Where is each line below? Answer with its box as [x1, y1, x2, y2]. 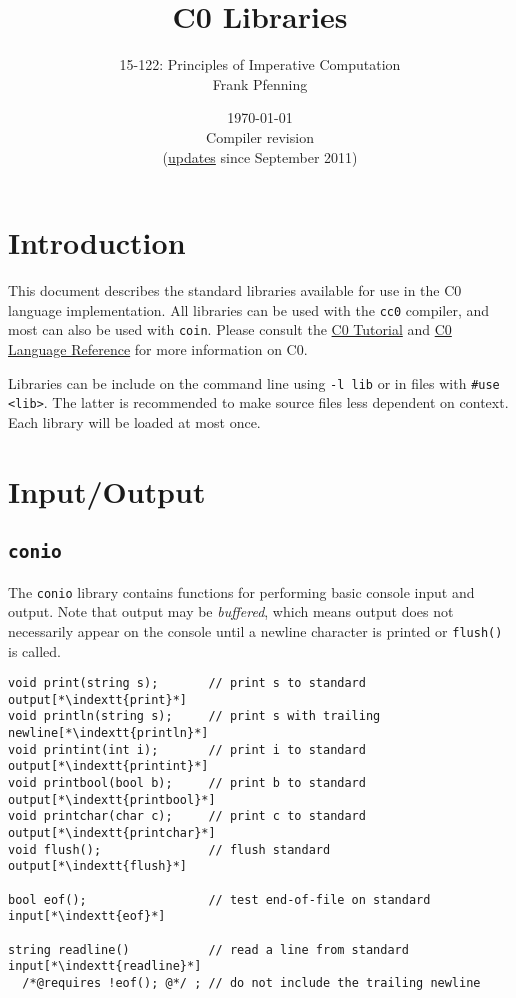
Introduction [8, 222, 186, 263]
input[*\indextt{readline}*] [8, 959, 202, 974]
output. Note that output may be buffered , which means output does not [8, 601, 454, 622]
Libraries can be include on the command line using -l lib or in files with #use [8, 372, 500, 393]
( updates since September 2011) [162, 146, 358, 167]
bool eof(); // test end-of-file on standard [8, 892, 431, 907]
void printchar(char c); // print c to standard [8, 809, 366, 824]
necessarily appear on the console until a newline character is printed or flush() [8, 620, 503, 641]
